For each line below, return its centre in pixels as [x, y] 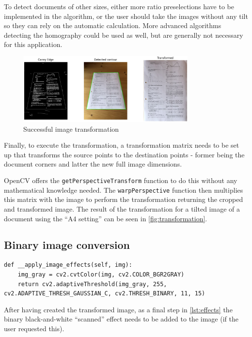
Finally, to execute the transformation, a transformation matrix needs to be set [122, 145]
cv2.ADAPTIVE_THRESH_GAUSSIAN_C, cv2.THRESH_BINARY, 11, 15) [105, 294]
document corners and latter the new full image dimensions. [93, 164]
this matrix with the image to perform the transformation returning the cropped [124, 199]
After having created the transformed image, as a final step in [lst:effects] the [118, 309]
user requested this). [34, 328]
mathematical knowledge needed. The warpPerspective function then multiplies [124, 190]
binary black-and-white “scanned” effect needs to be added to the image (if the [121, 319]
